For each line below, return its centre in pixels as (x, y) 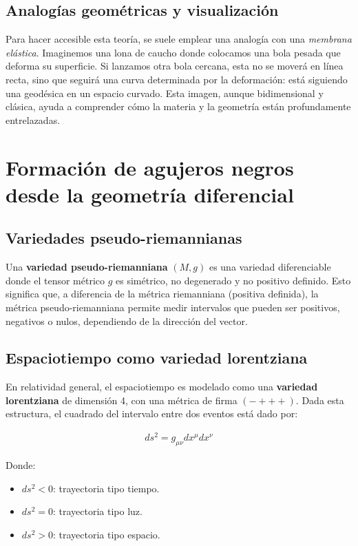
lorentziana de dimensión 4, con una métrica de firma (122, 400)
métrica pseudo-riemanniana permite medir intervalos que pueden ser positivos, (173, 307)
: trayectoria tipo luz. (98, 511)
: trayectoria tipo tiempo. (106, 488)
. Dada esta (320, 400)
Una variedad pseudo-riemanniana (87, 267)
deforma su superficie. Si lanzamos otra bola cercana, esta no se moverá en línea (175, 66)
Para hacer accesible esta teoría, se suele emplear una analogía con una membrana (179, 39)
